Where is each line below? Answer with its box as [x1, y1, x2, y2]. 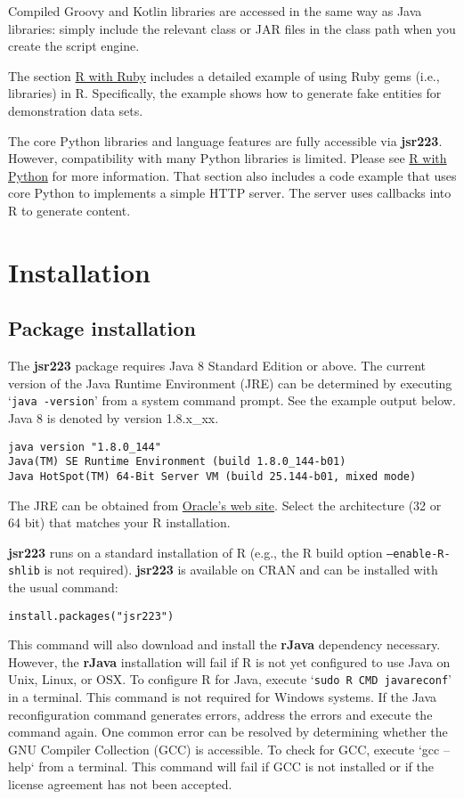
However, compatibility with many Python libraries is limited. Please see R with [8, 149, 447, 167]
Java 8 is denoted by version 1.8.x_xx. [8, 408, 219, 427]
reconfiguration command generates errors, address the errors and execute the [8, 705, 433, 723]
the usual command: [8, 578, 118, 597]
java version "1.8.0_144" [8, 440, 161, 453]
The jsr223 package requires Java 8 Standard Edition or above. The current [8, 356, 427, 375]
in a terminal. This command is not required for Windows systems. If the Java [8, 688, 437, 706]
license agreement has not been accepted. [8, 775, 232, 794]
